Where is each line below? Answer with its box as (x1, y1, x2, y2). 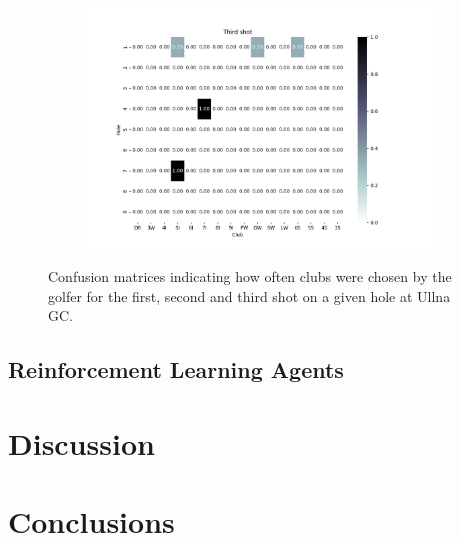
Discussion (8, 422, 155, 463)
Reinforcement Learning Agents (8, 354, 344, 385)
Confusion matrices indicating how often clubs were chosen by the (48, 266, 452, 287)
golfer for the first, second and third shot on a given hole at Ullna (48, 285, 451, 306)
